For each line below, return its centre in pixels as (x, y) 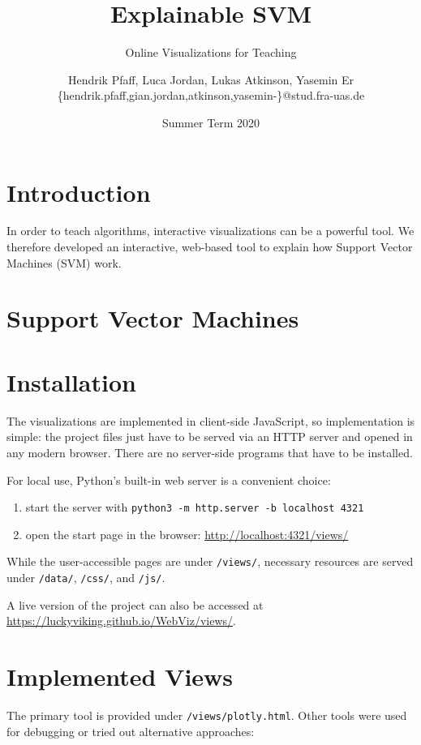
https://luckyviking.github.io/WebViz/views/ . (121, 621)
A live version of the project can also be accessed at (135, 604)
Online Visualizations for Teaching (211, 52)
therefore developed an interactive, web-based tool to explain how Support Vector (210, 247)
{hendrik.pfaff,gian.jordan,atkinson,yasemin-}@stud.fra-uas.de (211, 95)
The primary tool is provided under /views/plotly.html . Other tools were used (207, 715)
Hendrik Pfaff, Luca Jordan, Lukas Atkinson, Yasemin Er (211, 79)
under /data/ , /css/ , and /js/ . (86, 577)
